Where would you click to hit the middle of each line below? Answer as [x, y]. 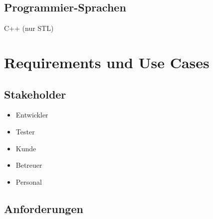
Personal [29, 181]
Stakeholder [35, 94]
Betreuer [29, 165]
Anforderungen [44, 208]
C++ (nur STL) [29, 28]
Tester [25, 131]
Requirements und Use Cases [107, 62]
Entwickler [32, 115]
